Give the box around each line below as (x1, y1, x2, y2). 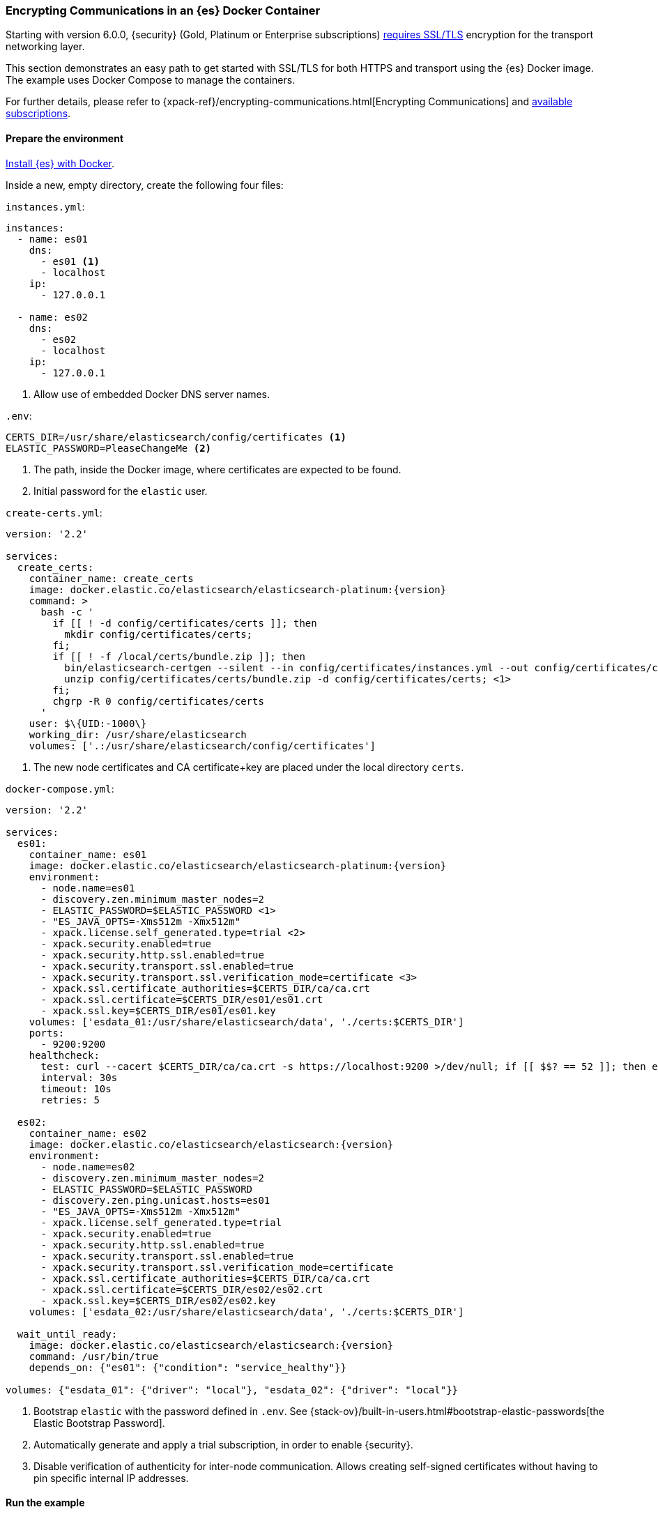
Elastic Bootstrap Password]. (33, 1416, 165, 1429)
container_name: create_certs (29, 572, 194, 584)
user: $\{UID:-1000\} (29, 717, 147, 729)
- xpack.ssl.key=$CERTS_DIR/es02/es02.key (40, 1294, 276, 1306)
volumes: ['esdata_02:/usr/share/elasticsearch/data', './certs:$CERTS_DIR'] (29, 1306, 464, 1317)
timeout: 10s (40, 1083, 112, 1094)
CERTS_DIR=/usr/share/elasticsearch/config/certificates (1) (6, 431, 346, 443)
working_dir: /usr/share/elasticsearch (29, 728, 247, 740)
